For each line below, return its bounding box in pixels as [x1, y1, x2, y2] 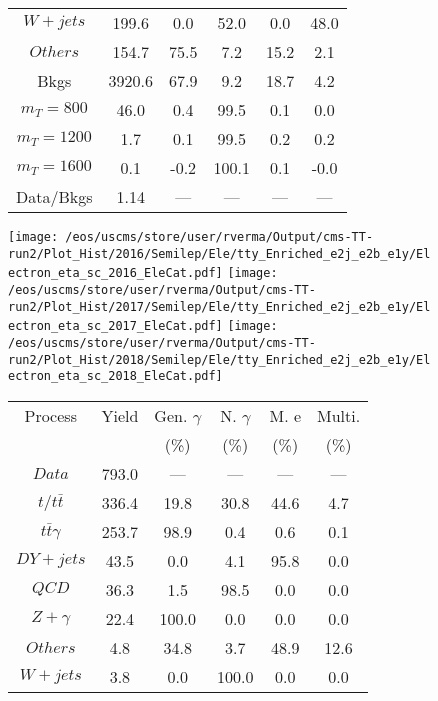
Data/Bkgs [16, 185, 93, 208]
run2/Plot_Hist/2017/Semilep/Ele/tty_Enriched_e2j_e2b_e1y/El [8, 299, 431, 314]
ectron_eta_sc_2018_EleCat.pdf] [8, 369, 223, 384]
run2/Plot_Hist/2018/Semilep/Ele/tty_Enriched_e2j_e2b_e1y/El [8, 352, 431, 367]
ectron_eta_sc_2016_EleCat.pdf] [8, 266, 223, 281]
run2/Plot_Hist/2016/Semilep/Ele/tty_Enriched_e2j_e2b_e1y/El [8, 246, 431, 261]
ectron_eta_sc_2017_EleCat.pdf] [8, 319, 223, 334]
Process [24, 403, 77, 427]
